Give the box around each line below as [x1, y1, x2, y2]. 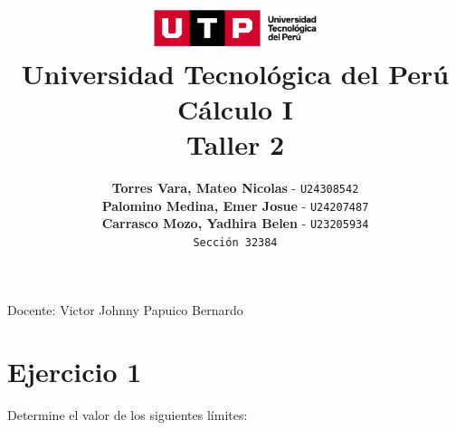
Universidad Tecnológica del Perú [21, 54, 450, 91]
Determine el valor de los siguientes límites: [7, 406, 248, 425]
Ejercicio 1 [7, 353, 142, 390]
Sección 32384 [193, 236, 278, 250]
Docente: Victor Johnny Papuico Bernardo [7, 300, 243, 319]
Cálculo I [176, 90, 294, 127]
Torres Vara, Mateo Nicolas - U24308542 [111, 178, 359, 197]
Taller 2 [185, 126, 285, 163]
